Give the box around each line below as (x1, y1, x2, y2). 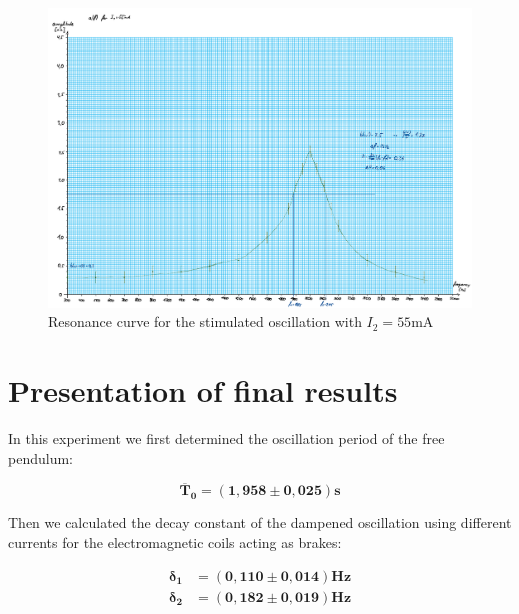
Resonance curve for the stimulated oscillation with (48, 311, 362, 332)
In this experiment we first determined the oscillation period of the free (8, 427, 445, 448)
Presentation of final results (8, 370, 398, 411)
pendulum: (8, 447, 73, 468)
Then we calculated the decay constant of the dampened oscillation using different (8, 512, 512, 533)
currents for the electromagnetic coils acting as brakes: (8, 531, 342, 552)
